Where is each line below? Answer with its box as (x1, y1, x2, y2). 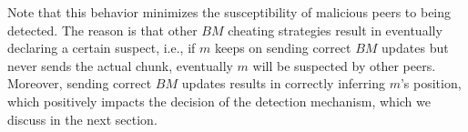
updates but (382, 38, 449, 57)
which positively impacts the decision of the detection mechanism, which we (7, 91, 431, 110)
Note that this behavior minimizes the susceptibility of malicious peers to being (7, 3, 452, 21)
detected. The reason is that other (7, 20, 198, 39)
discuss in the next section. (7, 109, 158, 128)
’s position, (400, 74, 462, 93)
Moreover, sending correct (7, 74, 152, 93)
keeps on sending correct (214, 38, 351, 57)
